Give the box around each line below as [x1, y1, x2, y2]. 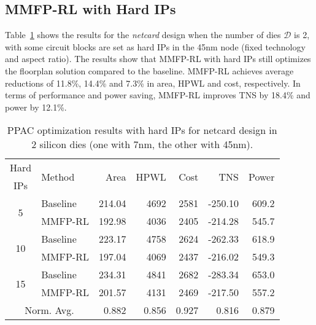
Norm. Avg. [25, 303, 74, 318]
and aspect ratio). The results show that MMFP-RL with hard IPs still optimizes [5, 52, 311, 65]
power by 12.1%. [5, 100, 67, 113]
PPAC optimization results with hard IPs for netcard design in [7, 123, 277, 138]
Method [41, 169, 75, 184]
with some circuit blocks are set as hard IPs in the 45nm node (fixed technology [5, 40, 306, 53]
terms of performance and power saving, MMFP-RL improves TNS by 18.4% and [5, 88, 310, 101]
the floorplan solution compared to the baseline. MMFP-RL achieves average [5, 64, 294, 77]
